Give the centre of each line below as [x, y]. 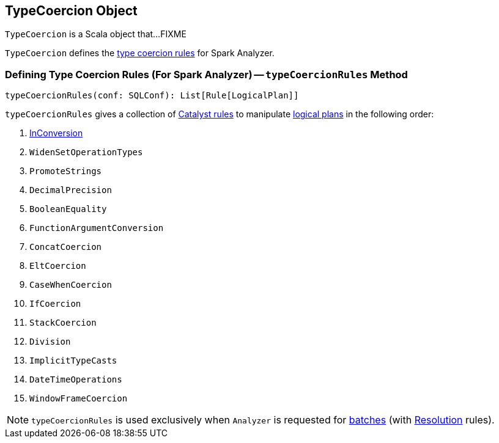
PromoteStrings [66, 171]
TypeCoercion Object [71, 11]
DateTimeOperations [76, 380]
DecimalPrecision [71, 190]
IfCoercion [55, 304]
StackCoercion [63, 323]
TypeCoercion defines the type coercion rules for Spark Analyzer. [140, 53]
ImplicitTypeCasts [73, 361]
